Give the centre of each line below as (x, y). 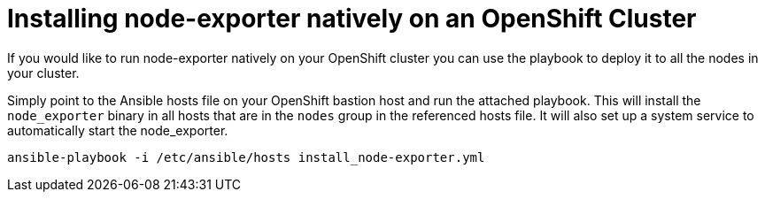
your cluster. (43, 73)
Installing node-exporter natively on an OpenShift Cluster (352, 19)
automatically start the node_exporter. (118, 130)
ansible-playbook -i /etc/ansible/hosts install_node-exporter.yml (246, 157)
